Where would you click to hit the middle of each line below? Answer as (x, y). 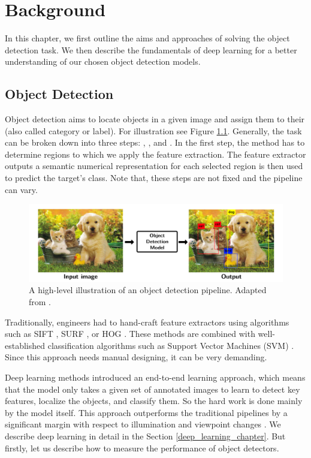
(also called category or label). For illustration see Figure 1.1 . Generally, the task (153, 130)
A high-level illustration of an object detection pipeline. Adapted (148, 290)
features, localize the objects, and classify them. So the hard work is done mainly (154, 401)
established (25, 345)
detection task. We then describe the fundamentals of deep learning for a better (151, 49)
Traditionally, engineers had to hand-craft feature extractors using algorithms (147, 322)
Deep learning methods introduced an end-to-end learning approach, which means (155, 377)
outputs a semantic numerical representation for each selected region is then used (154, 166)
